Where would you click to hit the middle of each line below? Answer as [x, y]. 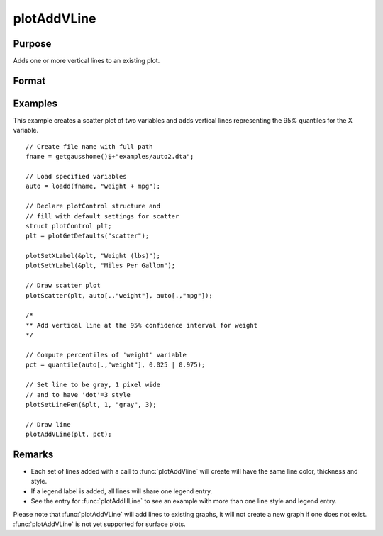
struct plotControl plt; [69, 226]
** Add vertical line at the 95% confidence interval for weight [142, 325]
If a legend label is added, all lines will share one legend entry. [122, 491]
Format [29, 80]
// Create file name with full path [89, 146]
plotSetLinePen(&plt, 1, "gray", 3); [91, 404]
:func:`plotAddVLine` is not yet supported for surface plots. [99, 524]
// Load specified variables [76, 176]
